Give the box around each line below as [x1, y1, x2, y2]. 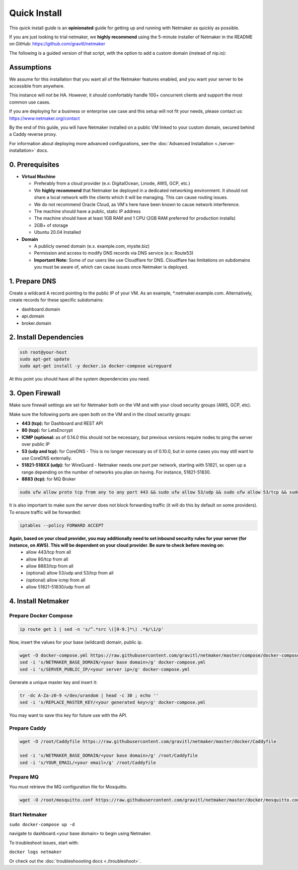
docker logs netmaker [9, 849, 62, 855]
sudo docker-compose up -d [9, 822, 75, 828]
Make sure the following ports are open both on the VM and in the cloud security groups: [9, 411, 191, 417]
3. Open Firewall [9, 389, 61, 397]
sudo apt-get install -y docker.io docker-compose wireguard [19, 363, 172, 369]
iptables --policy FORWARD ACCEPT [19, 522, 104, 528]
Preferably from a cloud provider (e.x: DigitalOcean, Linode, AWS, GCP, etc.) [34, 181, 191, 187]
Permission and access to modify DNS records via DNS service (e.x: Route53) [34, 250, 194, 256]
